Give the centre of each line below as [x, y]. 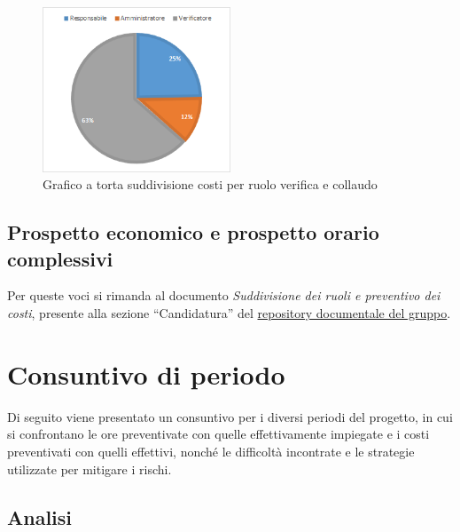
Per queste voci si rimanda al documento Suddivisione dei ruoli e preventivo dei [224, 295]
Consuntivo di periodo [146, 373]
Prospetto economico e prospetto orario [193, 232]
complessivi [60, 258]
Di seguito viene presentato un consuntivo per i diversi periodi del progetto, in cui [230, 416]
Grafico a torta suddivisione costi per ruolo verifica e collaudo [210, 184]
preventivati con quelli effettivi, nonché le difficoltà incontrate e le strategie [211, 451]
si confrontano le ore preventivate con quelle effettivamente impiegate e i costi [218, 434]
